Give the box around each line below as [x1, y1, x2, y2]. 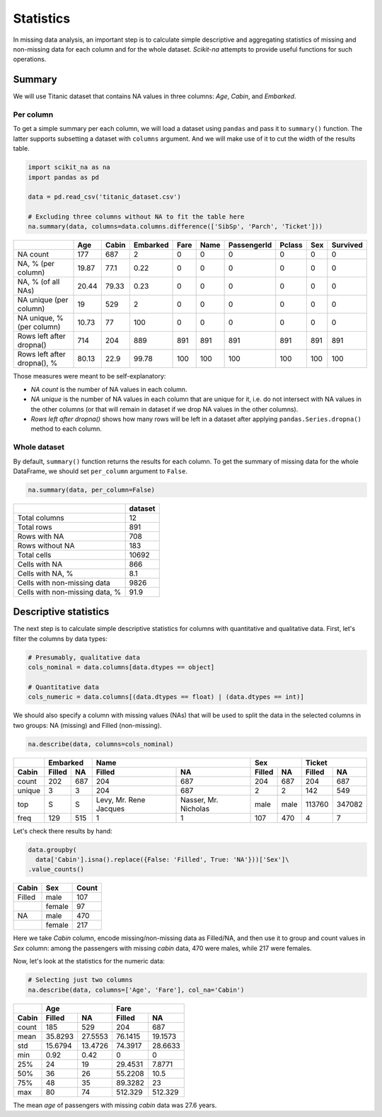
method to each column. [30, 424, 102, 433]
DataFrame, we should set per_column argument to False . [13, 467, 187, 475]
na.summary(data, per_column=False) [28, 485, 156, 494]
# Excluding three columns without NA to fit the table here [28, 213, 245, 221]
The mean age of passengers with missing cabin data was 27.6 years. [13, 1101, 217, 1109]
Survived [331, 241, 364, 250]
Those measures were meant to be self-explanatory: [13, 372, 166, 381]
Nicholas [180, 804, 210, 814]
